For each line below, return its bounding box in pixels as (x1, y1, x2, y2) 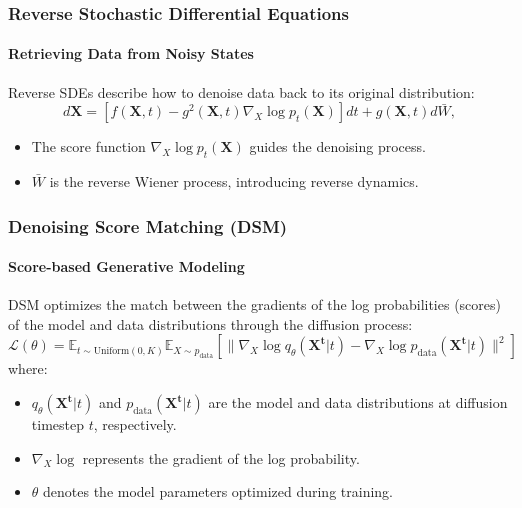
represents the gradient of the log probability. (82, 447, 360, 468)
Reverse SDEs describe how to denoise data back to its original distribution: (8, 81, 475, 102)
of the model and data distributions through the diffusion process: (8, 313, 413, 334)
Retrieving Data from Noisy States (8, 43, 254, 64)
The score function (31, 136, 146, 157)
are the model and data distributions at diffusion (208, 392, 508, 413)
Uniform (93, 345, 130, 356)
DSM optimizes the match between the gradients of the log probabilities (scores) (8, 294, 501, 315)
